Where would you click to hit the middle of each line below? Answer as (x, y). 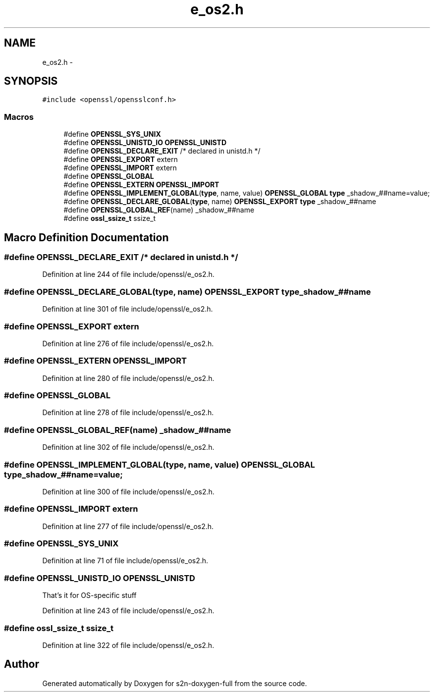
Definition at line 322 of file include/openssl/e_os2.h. (128, 645)
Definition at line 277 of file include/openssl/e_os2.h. (128, 526)
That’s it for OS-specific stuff (89, 595)
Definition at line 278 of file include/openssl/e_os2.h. (128, 413)
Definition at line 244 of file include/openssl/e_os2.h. (128, 274)
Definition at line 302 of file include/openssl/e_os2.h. (128, 447)
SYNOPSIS (31, 81)
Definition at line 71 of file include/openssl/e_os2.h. (125, 561)
